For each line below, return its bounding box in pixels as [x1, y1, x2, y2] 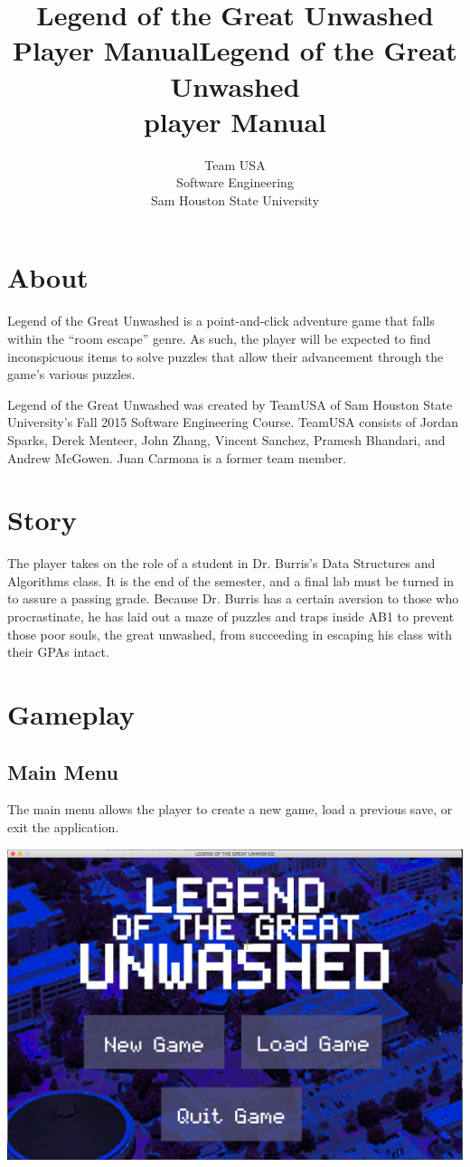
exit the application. [7, 818, 119, 837]
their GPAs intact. [7, 642, 109, 661]
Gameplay [7, 696, 136, 733]
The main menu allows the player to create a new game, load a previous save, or [7, 800, 453, 819]
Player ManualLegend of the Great [13, 32, 457, 69]
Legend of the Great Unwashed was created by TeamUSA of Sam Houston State [7, 394, 453, 413]
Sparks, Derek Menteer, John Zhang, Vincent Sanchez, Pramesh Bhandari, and [7, 430, 446, 449]
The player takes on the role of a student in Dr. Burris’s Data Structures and [7, 554, 436, 573]
